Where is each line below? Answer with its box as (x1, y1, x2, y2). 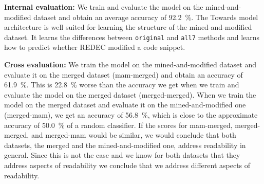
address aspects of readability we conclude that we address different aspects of (4, 159, 251, 170)
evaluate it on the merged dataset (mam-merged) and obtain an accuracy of (4, 69, 243, 80)
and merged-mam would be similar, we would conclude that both (31, 130, 236, 140)
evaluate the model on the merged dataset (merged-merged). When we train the (4, 89, 256, 100)
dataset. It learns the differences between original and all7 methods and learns (4, 31, 260, 42)
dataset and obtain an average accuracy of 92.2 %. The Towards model (33, 11, 258, 22)
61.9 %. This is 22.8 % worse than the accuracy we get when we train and (4, 79, 239, 90)
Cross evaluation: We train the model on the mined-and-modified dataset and (4, 59, 256, 70)
